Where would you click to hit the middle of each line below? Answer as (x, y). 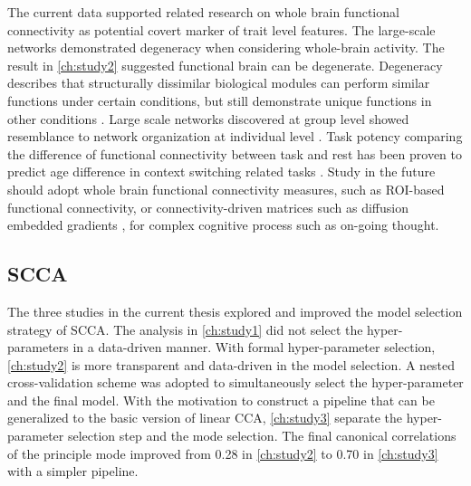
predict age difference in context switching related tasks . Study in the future (221, 172)
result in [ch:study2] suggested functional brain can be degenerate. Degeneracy (225, 65)
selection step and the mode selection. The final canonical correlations (262, 436)
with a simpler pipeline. (73, 471)
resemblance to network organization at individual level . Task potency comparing (235, 136)
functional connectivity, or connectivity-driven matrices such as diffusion (208, 207)
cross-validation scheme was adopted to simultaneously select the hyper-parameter (235, 382)
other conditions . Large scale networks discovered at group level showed (208, 118)
